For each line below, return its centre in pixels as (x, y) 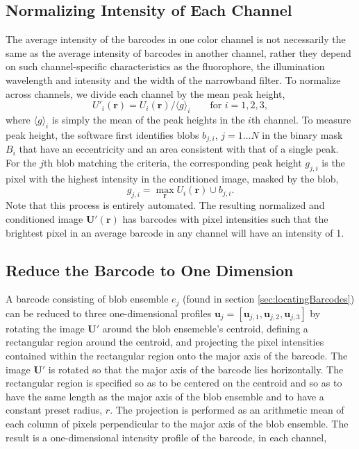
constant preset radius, (54, 410)
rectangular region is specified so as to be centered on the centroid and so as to (174, 383)
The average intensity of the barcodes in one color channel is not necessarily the (176, 39)
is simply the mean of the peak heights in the (148, 119)
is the (333, 162)
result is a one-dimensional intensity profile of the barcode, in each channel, (166, 437)
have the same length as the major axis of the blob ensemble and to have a (165, 396)
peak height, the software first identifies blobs (102, 134)
